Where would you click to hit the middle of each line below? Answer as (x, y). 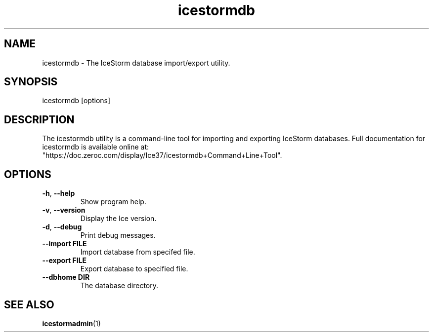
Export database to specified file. (134, 269)
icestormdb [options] (76, 101)
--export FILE (65, 261)
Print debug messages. (118, 235)
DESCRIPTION (39, 119)
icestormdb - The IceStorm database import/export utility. (136, 63)
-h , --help (59, 193)
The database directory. (119, 286)
